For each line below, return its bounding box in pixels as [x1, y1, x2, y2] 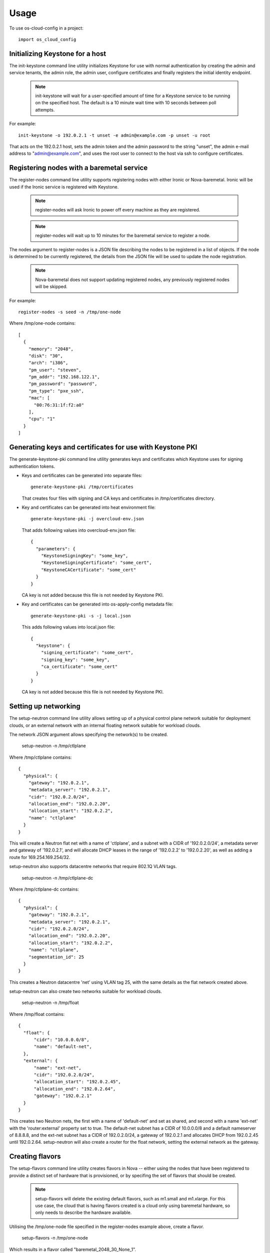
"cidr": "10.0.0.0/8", [33, 1037, 89, 1042]
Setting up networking [9, 702, 80, 711]
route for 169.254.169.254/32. [9, 854, 70, 860]
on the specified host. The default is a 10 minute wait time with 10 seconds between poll [35, 100, 216, 106]
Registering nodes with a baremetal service [9, 163, 148, 172]
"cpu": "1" [28, 416, 55, 422]
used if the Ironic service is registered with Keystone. [9, 183, 119, 190]
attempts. [35, 107, 55, 113]
